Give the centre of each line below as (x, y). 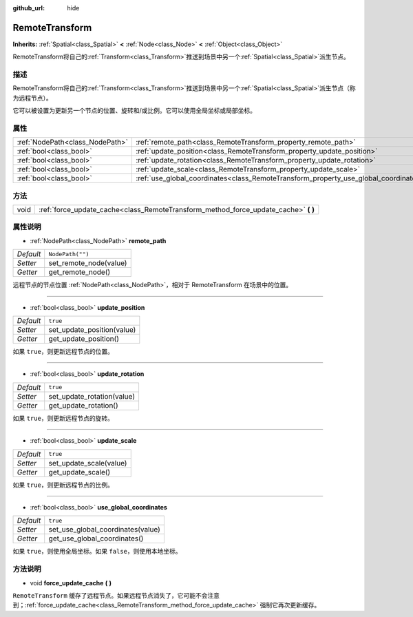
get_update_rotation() (83, 405)
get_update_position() (84, 339)
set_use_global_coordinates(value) (105, 530)
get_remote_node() (80, 272)
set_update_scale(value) (88, 463)
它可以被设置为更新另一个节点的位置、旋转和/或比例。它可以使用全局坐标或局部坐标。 (135, 111)
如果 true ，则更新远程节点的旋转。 (63, 418)
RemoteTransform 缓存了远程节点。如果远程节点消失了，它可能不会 (110, 595)
